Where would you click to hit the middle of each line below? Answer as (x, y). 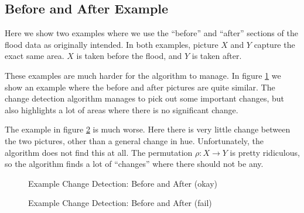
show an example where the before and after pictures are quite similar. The (140, 87)
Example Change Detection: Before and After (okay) (123, 183)
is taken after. (217, 56)
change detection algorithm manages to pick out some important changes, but (145, 98)
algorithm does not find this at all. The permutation (99, 152)
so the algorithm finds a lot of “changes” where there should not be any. (134, 164)
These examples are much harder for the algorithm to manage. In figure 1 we (143, 75)
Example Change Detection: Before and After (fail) (120, 203)
